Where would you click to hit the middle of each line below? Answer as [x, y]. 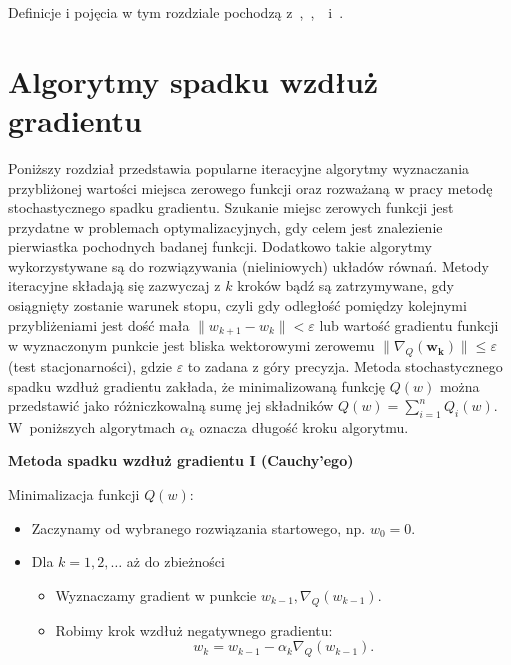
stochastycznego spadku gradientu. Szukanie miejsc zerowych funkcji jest [231, 207]
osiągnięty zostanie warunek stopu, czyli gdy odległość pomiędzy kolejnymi [237, 305]
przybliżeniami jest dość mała [99, 324]
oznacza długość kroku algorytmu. [304, 426]
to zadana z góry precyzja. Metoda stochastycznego [345, 365]
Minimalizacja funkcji [74, 494]
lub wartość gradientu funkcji [409, 324]
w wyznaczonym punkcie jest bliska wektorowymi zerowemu [191, 345]
